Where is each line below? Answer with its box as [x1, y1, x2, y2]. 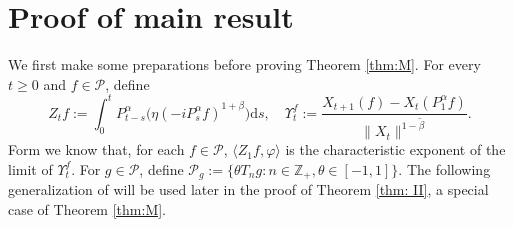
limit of [8, 158, 53, 179]
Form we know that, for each [8, 139, 185, 160]
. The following [398, 158, 491, 179]
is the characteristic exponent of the [285, 139, 506, 160]
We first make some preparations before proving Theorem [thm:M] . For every [8, 54, 481, 75]
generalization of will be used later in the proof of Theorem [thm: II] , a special [8, 179, 489, 200]
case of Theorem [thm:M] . [8, 198, 167, 219]
